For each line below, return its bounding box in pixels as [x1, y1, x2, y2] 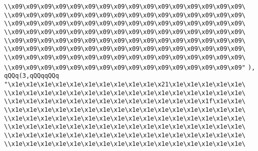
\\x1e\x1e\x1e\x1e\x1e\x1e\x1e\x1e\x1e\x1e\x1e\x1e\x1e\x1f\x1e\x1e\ [4, 98, 246, 105]
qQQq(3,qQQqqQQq [4, 72, 59, 80]
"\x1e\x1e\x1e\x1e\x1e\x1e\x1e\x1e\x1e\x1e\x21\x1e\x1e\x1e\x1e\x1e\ [4, 80, 246, 88]
